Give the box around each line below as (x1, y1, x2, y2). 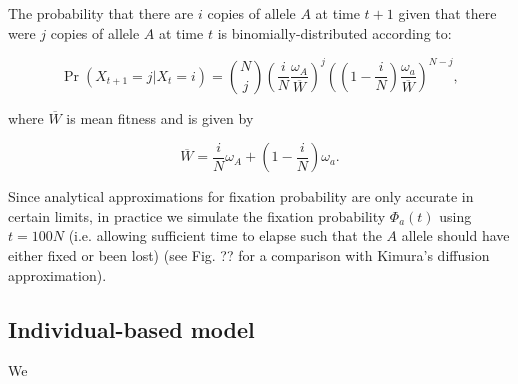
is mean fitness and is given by (66, 107, 254, 128)
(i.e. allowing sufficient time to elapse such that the (68, 225, 382, 246)
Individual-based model (8, 313, 255, 344)
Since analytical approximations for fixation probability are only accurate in (8, 186, 474, 207)
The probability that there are (8, 3, 194, 23)
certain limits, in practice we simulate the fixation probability (8, 205, 386, 226)
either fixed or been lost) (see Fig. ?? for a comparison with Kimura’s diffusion (8, 245, 490, 266)
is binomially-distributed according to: (217, 22, 452, 43)
